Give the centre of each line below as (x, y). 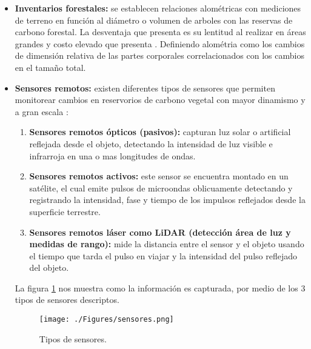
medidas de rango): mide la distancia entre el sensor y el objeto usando (167, 244)
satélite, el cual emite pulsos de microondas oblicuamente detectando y (161, 188)
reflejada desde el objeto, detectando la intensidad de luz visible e (151, 143)
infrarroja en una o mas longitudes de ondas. (112, 155)
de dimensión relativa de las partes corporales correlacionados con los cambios (159, 55)
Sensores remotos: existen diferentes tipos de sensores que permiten (145, 88)
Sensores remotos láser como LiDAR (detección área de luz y (160, 232)
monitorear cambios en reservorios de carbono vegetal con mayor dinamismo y (160, 100)
